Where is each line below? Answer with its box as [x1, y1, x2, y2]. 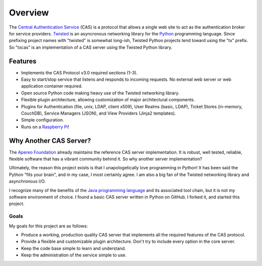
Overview [9, 7, 49, 18]
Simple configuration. [21, 117, 64, 123]
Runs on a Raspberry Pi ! [21, 124, 69, 130]
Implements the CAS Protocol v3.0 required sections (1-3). [21, 70, 138, 75]
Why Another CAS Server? [9, 136, 91, 145]
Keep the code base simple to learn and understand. [21, 245, 126, 251]
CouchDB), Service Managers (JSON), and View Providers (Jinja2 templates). [21, 110, 176, 116]
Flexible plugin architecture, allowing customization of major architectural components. [21, 97, 195, 103]
